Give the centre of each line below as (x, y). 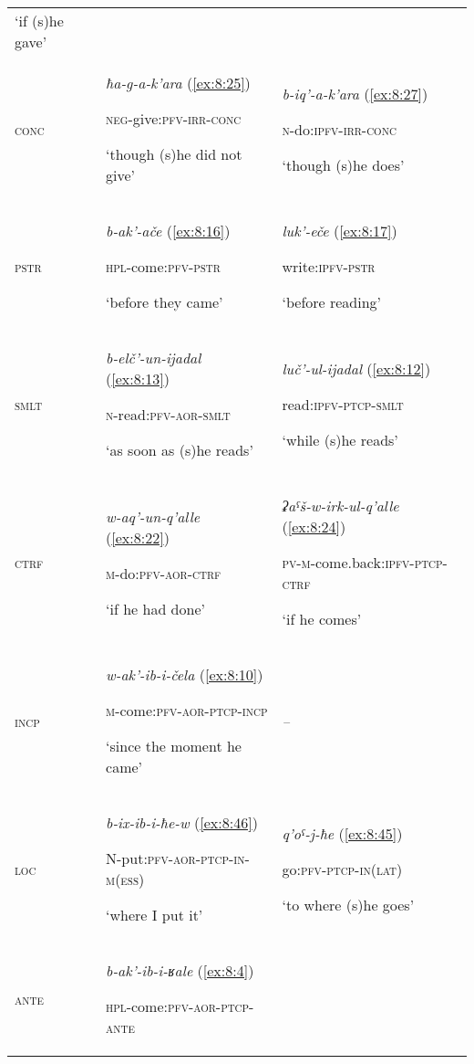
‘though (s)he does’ (343, 164)
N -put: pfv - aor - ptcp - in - (178, 858)
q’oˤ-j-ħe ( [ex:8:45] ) (342, 833)
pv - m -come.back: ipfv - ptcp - (365, 562)
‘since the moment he (174, 746)
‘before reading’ (332, 302)
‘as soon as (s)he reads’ (180, 450)
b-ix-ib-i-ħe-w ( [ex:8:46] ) (182, 822)
